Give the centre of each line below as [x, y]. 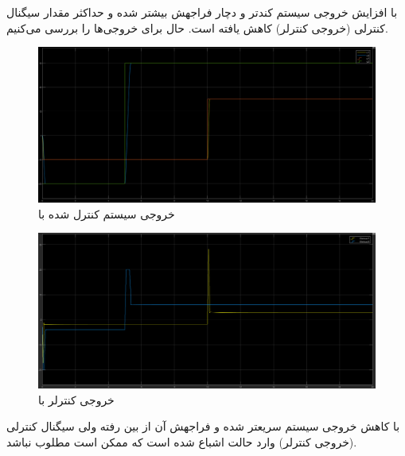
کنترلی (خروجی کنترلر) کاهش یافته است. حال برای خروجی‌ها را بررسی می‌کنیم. [197, 27]
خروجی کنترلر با [76, 399]
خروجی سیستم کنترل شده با [107, 213]
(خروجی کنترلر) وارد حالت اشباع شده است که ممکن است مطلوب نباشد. [182, 441]
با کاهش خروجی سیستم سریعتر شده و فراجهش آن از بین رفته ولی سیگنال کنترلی [203, 426]
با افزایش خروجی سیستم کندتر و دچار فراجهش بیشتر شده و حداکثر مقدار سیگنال [202, 12]
